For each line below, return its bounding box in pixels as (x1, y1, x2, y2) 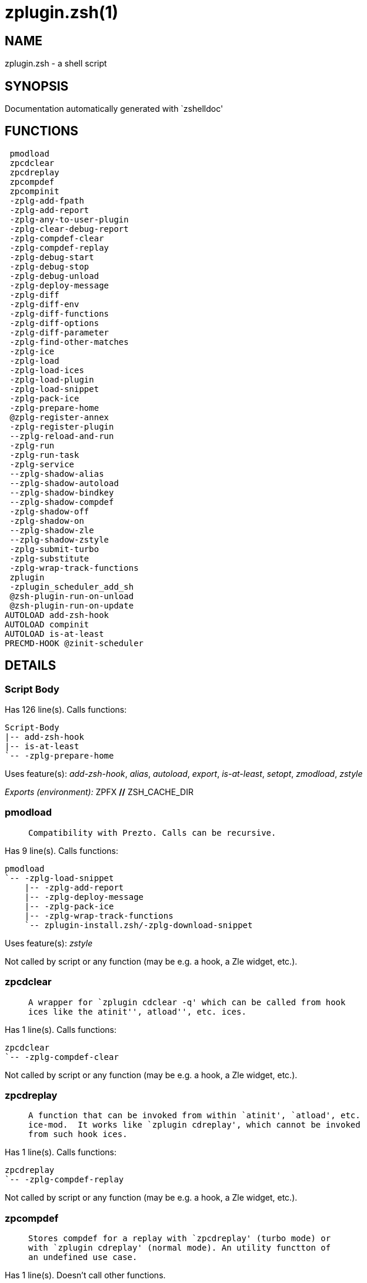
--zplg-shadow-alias (9, 468, 104, 478)
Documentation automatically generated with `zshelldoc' (5, 104, 223, 114)
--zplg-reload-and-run (9, 431, 114, 441)
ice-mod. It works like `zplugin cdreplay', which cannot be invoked (28, 1120, 361, 1130)
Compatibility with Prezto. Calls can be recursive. (28, 827, 276, 837)
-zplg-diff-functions (9, 308, 109, 318)
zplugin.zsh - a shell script (5, 58, 107, 69)
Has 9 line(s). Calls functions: (5, 845, 118, 856)
